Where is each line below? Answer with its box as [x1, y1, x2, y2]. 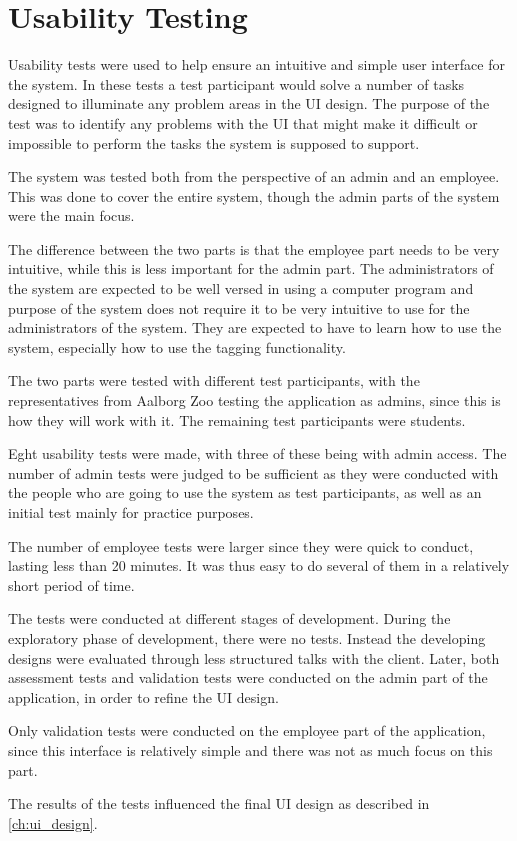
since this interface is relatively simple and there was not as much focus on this [8, 739, 493, 760]
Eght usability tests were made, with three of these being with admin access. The [8, 443, 507, 464]
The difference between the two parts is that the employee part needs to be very [8, 238, 500, 259]
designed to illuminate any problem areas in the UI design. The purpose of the [8, 93, 490, 114]
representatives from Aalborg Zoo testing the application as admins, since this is [8, 390, 501, 411]
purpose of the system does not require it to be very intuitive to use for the [8, 297, 470, 318]
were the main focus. [8, 205, 135, 226]
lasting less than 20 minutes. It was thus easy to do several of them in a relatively [8, 555, 510, 576]
